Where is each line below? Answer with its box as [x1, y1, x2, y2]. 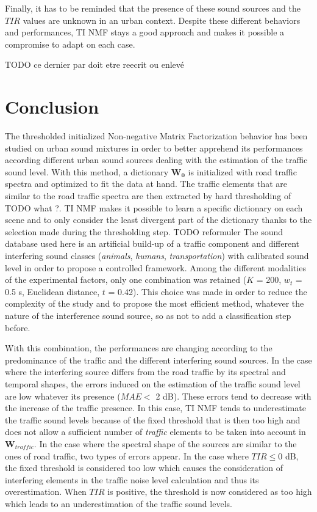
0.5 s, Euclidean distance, [5, 285, 100, 298]
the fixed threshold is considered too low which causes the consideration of [5, 461, 283, 474]
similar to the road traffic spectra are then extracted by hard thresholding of [5, 189, 291, 202]
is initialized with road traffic [188, 165, 297, 178]
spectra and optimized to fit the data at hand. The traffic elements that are [5, 177, 288, 190]
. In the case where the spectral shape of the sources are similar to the [34, 437, 297, 450]
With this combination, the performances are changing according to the [5, 342, 272, 354]
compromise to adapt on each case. [5, 37, 135, 50]
